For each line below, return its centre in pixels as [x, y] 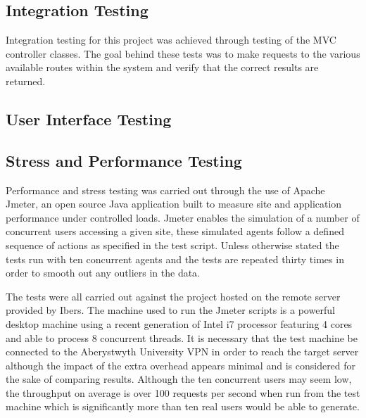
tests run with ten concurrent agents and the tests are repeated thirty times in [175, 259]
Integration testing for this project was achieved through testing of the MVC [171, 40]
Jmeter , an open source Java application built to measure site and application [174, 204]
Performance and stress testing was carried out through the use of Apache [165, 190]
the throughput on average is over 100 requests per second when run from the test [183, 392]
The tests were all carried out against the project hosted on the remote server [173, 296]
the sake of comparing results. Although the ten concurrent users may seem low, [179, 379]
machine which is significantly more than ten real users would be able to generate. [183, 406]
